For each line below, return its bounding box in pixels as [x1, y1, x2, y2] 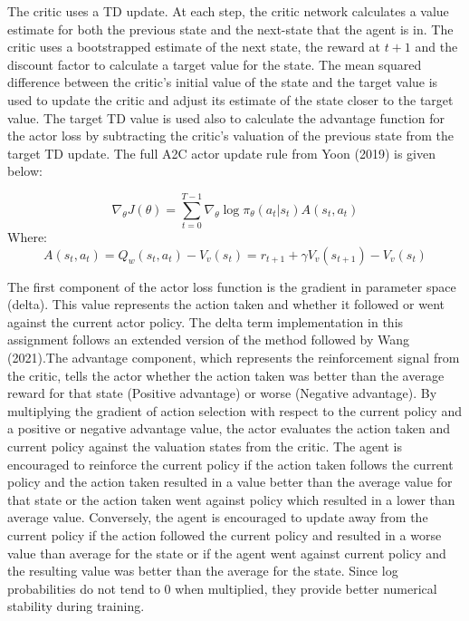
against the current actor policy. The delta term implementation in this [7, 312, 404, 331]
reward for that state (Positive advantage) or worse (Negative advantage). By [7, 383, 437, 403]
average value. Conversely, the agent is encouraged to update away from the [7, 508, 428, 527]
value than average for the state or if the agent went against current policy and [7, 543, 446, 562]
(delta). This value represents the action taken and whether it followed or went [7, 295, 445, 314]
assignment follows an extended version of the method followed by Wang [7, 330, 410, 349]
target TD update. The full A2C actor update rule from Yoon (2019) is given [7, 143, 435, 162]
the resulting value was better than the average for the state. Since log [7, 561, 398, 580]
